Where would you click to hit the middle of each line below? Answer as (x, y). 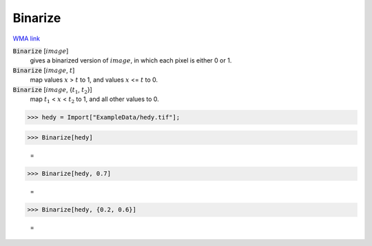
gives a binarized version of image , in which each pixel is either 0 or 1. (131, 60)
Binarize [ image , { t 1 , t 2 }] (52, 90)
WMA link (27, 38)
